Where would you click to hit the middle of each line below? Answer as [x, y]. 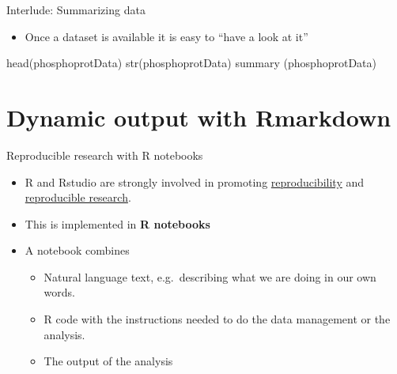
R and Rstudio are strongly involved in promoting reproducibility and [195, 181]
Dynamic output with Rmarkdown [199, 117]
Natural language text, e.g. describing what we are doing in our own [210, 276]
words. [59, 292]
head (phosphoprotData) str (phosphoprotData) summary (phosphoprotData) [191, 63]
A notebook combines [77, 250]
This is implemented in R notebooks [117, 223]
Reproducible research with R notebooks [105, 155]
